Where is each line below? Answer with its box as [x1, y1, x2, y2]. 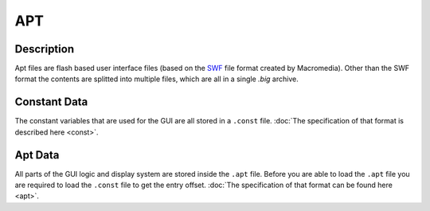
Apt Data [14, 148, 60, 162]
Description [14, 42, 75, 56]
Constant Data [14, 96, 88, 109]
